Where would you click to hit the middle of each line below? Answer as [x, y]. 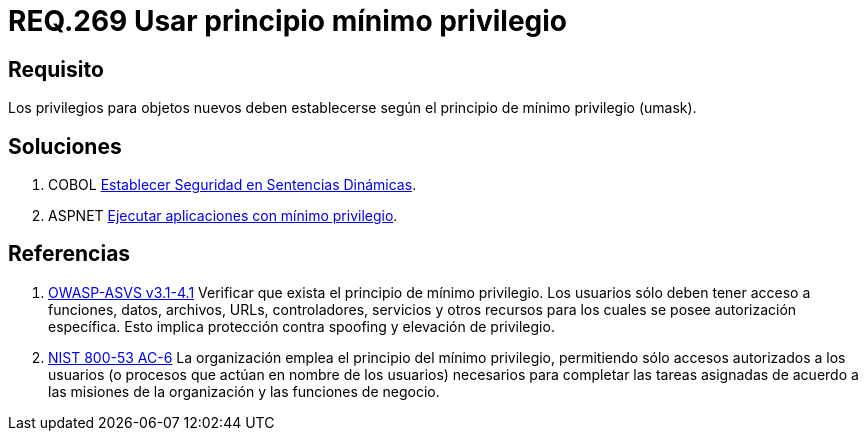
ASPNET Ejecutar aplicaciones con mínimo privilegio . [223, 216]
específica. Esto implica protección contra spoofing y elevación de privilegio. [301, 326]
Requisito [56, 69]
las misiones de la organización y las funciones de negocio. [244, 391]
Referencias [69, 254]
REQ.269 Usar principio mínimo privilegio [288, 21]
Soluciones [65, 146]
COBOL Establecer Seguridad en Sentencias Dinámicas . [232, 185]
